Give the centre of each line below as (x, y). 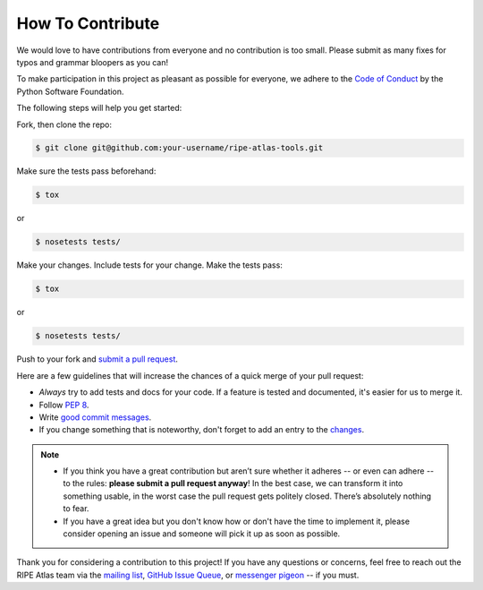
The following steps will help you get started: (99, 108)
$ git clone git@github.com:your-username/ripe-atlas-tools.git (179, 148)
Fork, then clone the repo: (64, 124)
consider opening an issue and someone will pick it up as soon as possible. (202, 534)
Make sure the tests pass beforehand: (86, 171)
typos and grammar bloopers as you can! (93, 62)
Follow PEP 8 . (64, 405)
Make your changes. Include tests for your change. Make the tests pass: (150, 265)
